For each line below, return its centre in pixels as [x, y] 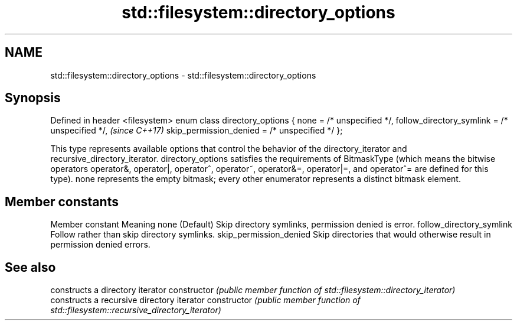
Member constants [62, 201]
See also [30, 267]
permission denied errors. [100, 245]
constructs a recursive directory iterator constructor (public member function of [205, 300]
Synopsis [33, 98]
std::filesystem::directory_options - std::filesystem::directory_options [183, 75]
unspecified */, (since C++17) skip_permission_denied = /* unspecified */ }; [197, 131]
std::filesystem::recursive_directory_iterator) [136, 310]
